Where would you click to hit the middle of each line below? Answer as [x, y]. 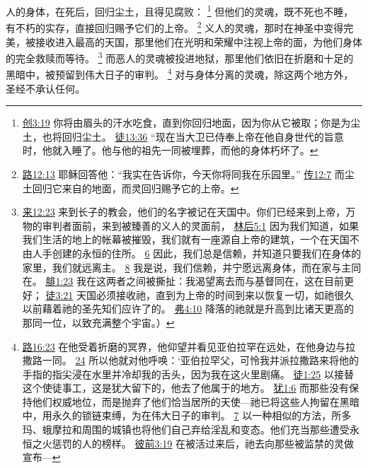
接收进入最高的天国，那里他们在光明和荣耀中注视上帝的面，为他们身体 [199, 41]
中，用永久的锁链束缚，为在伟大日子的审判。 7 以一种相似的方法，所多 [187, 415]
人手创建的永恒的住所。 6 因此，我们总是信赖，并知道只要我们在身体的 [197, 253]
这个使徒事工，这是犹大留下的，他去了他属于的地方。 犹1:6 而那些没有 [186, 388]
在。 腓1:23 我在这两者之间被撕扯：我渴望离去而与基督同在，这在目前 [183, 281]
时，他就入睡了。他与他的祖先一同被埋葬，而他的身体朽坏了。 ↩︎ [170, 150]
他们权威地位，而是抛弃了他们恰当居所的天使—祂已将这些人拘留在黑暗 [196, 401]
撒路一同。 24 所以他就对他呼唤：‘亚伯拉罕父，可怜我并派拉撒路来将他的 [191, 360]
